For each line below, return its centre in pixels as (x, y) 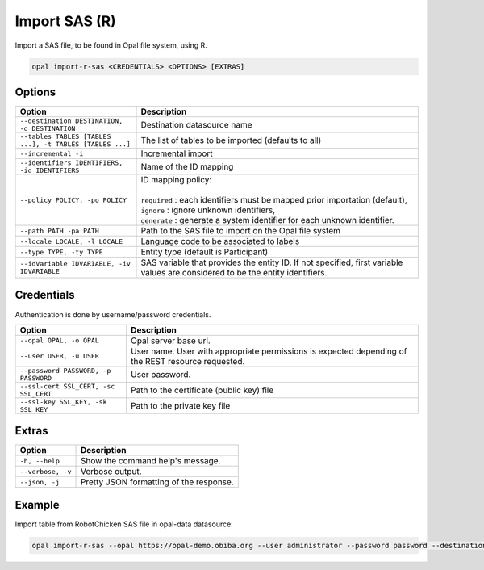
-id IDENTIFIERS (50, 171)
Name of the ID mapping (187, 167)
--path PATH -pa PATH (60, 231)
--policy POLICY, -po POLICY (73, 200)
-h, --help (40, 461)
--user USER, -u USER (60, 356)
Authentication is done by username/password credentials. (113, 314)
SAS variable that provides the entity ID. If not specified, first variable (272, 262)
